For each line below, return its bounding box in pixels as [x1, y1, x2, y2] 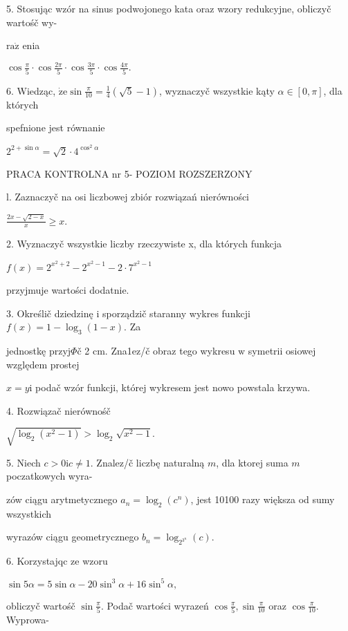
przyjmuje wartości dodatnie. [6, 282, 129, 296]
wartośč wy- [6, 15, 57, 29]
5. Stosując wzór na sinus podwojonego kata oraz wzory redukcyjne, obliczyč [6, 1, 331, 15]
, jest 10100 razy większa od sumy [190, 492, 335, 507]
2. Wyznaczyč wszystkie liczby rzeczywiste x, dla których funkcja [6, 236, 282, 251]
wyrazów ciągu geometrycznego [6, 529, 139, 544]
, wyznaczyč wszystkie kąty [158, 83, 275, 97]
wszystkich [6, 506, 52, 520]
